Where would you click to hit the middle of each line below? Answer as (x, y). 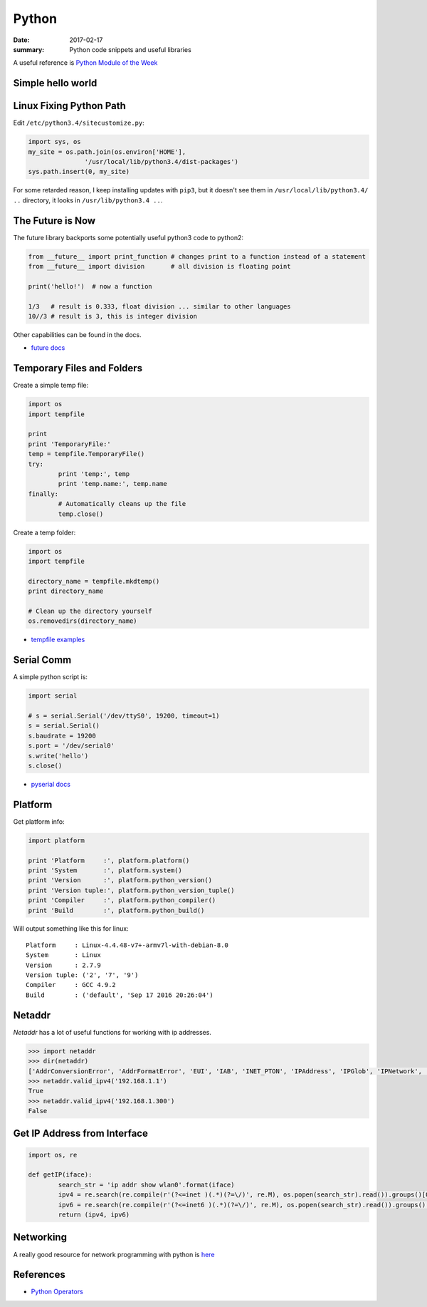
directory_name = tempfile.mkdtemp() (94, 581)
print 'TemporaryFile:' (70, 444)
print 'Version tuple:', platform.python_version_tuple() (131, 890)
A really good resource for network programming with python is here (114, 1254)
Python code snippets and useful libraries (130, 49)
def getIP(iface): (60, 1175)
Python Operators (57, 1292)
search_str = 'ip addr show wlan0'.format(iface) (146, 1184)
